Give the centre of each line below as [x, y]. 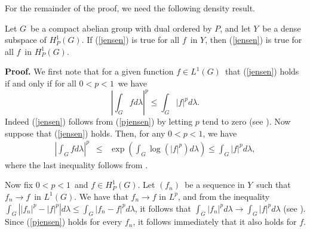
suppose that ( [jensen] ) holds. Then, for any [85, 133]
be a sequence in [215, 185]
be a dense [282, 28]
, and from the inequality [224, 196]
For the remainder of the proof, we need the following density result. [130, 8]
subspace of [26, 40]
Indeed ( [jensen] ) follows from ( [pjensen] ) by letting [99, 121]
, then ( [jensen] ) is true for [254, 40]
